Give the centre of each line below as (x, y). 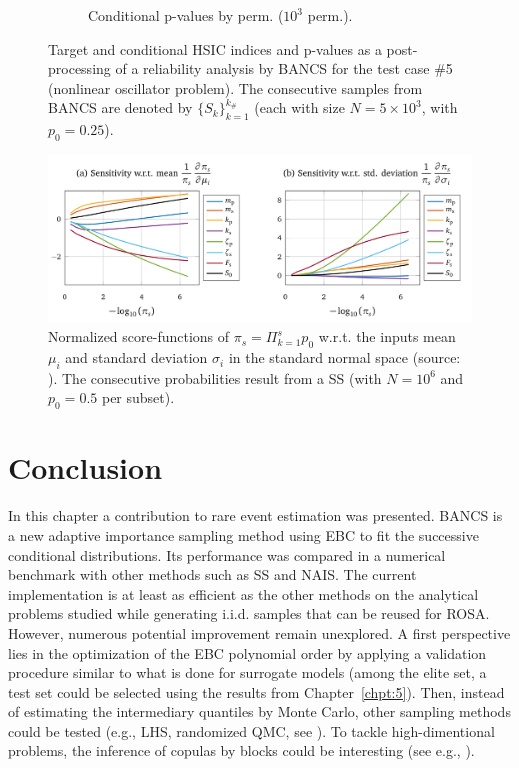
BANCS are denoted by (120, 107)
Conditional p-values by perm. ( (186, 15)
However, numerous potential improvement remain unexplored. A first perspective (259, 632)
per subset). (138, 397)
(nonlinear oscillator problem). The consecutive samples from (235, 87)
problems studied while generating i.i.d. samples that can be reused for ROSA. (249, 613)
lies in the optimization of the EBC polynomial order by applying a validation (247, 652)
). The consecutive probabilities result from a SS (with (215, 377)
